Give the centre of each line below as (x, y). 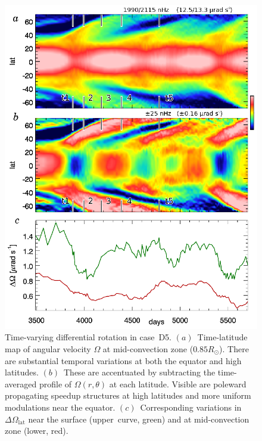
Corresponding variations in (191, 407)
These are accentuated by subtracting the (140, 372)
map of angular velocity (48, 349)
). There (234, 349)
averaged (21, 383)
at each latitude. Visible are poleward (178, 383)
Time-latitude (222, 337)
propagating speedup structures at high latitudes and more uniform (128, 395)
